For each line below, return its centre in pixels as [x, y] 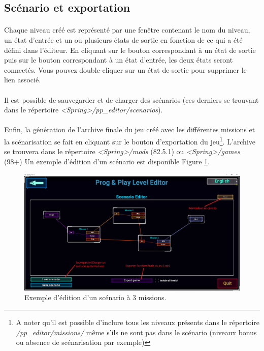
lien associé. [23, 80]
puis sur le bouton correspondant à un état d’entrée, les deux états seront [119, 60]
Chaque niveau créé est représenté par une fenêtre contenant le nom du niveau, [127, 30]
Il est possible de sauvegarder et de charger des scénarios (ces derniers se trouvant [131, 99]
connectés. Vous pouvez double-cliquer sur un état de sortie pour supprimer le [125, 69]
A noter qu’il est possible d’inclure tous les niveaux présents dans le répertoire [138, 322]
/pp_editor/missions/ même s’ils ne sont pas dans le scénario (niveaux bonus [136, 332]
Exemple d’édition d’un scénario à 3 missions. [95, 297]
